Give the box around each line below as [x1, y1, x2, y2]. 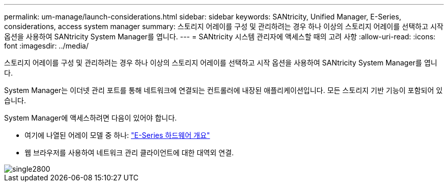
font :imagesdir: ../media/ [4, 41, 89, 50]
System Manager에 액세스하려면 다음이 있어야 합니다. [4, 113, 177, 122]
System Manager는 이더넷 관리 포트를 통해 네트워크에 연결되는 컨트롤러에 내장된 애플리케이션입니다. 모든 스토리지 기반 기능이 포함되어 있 [4, 86, 443, 95]
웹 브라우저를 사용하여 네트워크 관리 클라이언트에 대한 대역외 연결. [25, 148, 234, 157]
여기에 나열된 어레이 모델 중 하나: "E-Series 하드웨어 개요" [25, 131, 210, 139]
